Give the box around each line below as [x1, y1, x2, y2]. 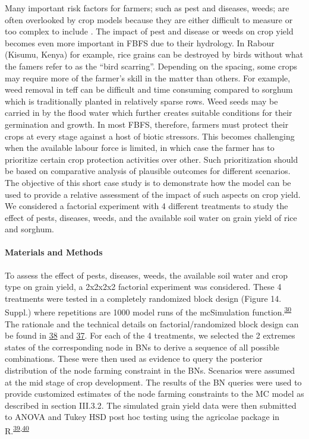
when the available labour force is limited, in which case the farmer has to [5, 141, 275, 154]
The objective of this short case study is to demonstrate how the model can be [5, 176, 291, 188]
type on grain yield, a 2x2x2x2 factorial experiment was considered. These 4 [5, 280, 282, 293]
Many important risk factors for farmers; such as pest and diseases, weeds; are [5, 2, 289, 14]
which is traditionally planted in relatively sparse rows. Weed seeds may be [5, 94, 278, 107]
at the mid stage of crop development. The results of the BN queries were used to [5, 375, 302, 388]
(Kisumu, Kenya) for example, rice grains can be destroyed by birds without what [5, 48, 304, 61]
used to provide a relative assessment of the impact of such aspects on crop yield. [5, 188, 301, 200]
